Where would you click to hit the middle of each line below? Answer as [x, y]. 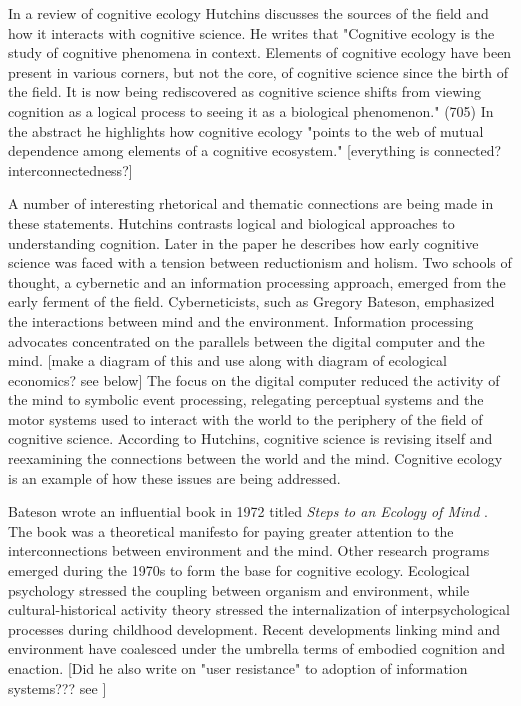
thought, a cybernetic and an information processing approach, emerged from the [257, 281]
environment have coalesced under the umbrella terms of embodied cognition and [256, 648]
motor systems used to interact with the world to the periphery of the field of [245, 418]
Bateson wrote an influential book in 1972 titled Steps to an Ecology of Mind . [248, 511]
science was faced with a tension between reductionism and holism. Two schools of [260, 262]
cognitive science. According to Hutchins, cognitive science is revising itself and [250, 438]
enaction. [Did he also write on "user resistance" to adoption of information [238, 668]
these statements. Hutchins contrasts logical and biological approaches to [231, 222]
